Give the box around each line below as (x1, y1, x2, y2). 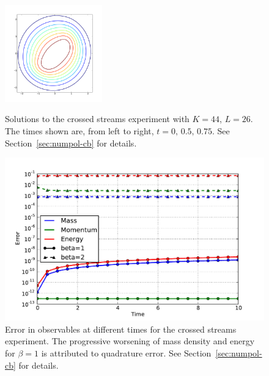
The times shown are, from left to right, (5, 124, 154, 137)
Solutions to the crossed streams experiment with (5, 112, 190, 125)
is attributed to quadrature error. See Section (41, 346, 212, 359)
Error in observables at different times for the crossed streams (5, 322, 237, 335)
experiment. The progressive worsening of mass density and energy (5, 334, 255, 347)
